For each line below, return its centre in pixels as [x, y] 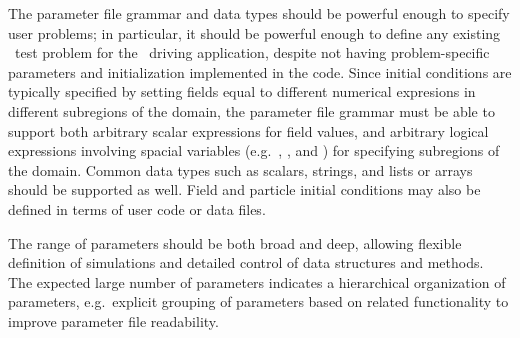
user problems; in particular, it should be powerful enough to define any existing [254, 32]
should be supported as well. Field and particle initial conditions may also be [244, 189]
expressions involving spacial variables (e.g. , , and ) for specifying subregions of [254, 150]
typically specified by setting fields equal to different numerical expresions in [242, 91]
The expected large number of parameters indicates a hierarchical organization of [257, 281]
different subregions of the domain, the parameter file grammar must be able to [251, 110]
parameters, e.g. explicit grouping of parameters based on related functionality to [258, 301]
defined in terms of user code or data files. [137, 208]
